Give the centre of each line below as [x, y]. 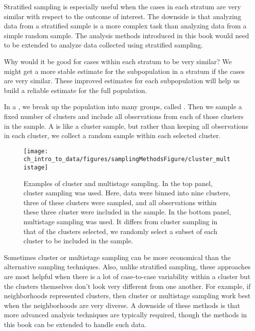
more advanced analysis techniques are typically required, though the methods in [126, 315]
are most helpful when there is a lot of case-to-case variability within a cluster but [127, 276]
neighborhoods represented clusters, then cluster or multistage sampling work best [127, 296]
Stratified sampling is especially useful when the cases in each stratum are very [123, 6]
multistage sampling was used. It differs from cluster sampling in [121, 222]
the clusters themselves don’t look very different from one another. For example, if [127, 286]
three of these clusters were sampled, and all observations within [120, 202]
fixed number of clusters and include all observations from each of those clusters [124, 116]
